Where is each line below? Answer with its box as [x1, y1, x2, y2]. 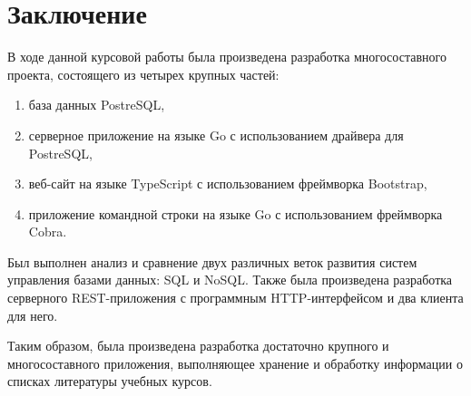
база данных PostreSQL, [28, 95, 165, 114]
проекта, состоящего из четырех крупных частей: [7, 64, 280, 83]
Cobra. [28, 222, 67, 241]
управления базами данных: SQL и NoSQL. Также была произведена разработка [7, 270, 453, 289]
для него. [7, 305, 58, 324]
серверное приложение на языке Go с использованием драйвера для [28, 125, 404, 144]
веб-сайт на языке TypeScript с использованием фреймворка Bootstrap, [28, 174, 427, 193]
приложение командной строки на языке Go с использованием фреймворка [28, 204, 443, 223]
